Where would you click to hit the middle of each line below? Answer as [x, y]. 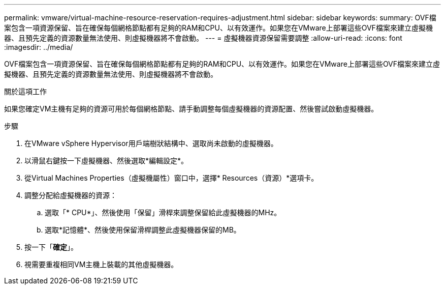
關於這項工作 [25, 91]
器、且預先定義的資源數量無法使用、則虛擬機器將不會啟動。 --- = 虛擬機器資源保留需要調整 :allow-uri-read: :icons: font [203, 38]
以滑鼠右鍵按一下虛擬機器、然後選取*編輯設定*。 [106, 161]
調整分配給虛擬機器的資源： [71, 195]
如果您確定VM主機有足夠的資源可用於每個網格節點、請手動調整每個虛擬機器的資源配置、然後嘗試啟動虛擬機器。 [191, 109]
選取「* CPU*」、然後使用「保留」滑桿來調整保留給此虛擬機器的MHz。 [163, 212]
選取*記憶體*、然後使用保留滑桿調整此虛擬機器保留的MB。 [143, 230]
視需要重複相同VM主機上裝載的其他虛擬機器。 [101, 264]
